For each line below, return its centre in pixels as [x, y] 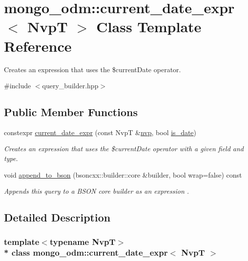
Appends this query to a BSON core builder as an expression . [97, 191]
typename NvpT [83, 241]
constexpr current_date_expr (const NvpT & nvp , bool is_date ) [100, 132]
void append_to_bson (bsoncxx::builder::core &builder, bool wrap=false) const [123, 174]
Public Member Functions [71, 112]
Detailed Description [57, 217]
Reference [38, 46]
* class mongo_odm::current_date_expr [86, 252]
